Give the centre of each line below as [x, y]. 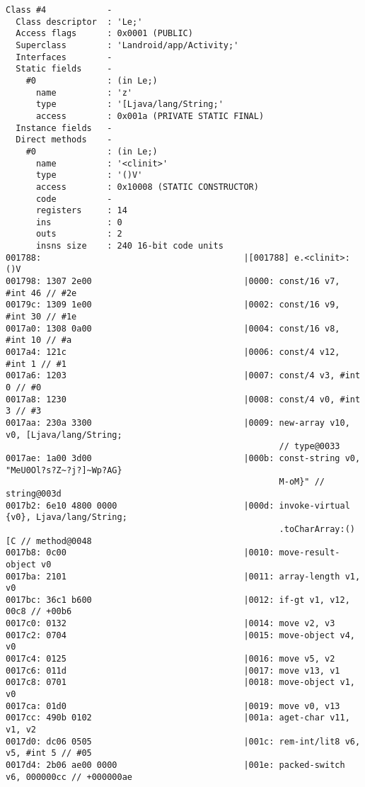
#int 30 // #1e [41, 317]
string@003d [34, 493]
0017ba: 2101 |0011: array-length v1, [183, 576]
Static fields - [64, 69]
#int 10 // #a [39, 340]
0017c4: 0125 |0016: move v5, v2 [170, 659]
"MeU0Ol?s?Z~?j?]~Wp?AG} [64, 470]
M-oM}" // [302, 482]
